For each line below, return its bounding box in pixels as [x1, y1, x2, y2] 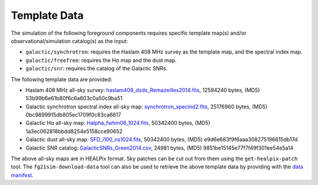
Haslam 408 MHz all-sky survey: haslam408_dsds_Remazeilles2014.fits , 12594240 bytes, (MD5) [25, 86, 260, 94]
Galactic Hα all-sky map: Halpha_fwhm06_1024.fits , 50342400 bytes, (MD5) [25, 120, 210, 127]
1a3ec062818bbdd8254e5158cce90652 [25, 127, 123, 135]
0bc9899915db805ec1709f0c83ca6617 [25, 111, 121, 118]
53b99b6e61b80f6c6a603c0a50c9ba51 [25, 95, 123, 102]
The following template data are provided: [11, 75, 112, 82]
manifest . [11, 171, 34, 179]
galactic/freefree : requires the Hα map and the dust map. [25, 57, 177, 64]
